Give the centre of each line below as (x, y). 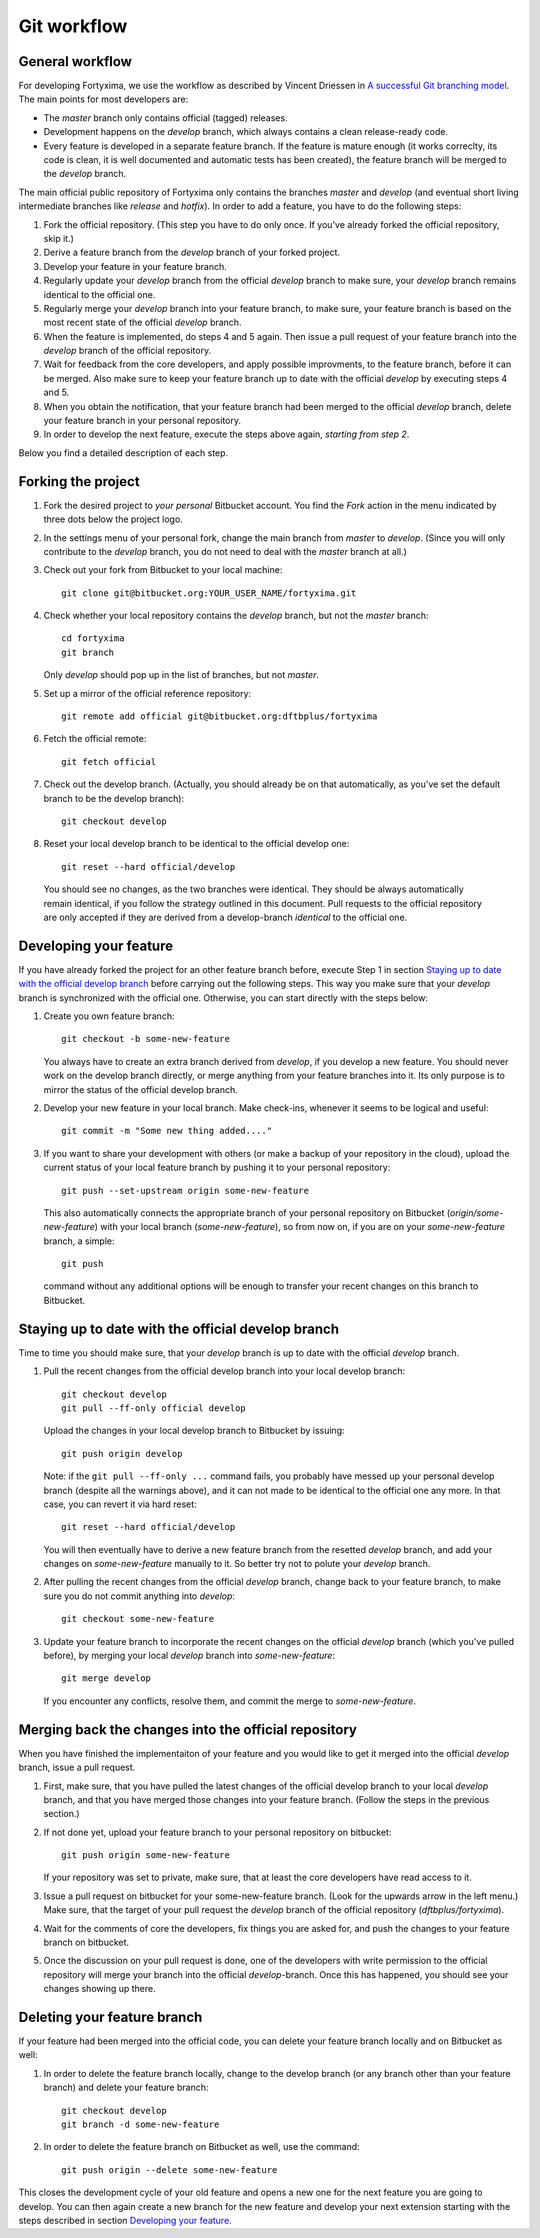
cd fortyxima (93, 638)
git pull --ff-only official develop (154, 1408)
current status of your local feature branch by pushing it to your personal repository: (217, 1167)
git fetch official (109, 761)
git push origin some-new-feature (145, 1855)
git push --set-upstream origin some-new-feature (185, 1190)
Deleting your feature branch (110, 2017)
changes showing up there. (99, 1989)
